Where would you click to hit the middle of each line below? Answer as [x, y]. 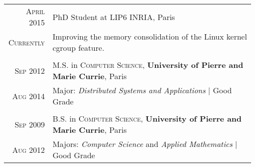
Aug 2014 [28, 96]
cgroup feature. [78, 48]
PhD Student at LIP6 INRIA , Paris [114, 17]
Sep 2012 [30, 70]
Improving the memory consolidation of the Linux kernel [150, 36]
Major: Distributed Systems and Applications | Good [142, 90]
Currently [27, 42]
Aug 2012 [28, 149]
